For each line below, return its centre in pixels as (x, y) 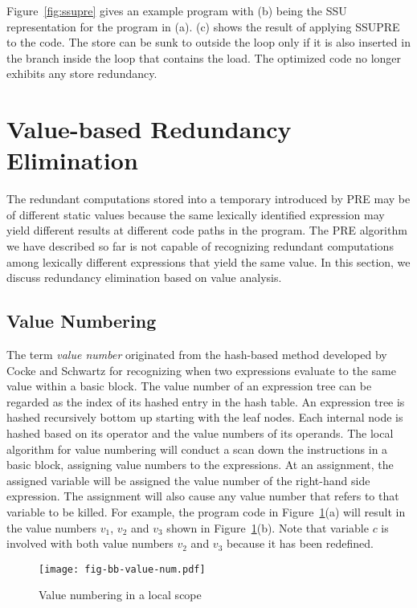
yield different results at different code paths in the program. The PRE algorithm (207, 230)
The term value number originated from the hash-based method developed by (197, 355)
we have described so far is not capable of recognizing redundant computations (200, 246)
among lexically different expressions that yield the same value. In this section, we (208, 261)
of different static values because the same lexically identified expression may (196, 214)
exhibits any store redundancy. (82, 73)
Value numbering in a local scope (120, 595)
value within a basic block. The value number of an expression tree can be (189, 386)
